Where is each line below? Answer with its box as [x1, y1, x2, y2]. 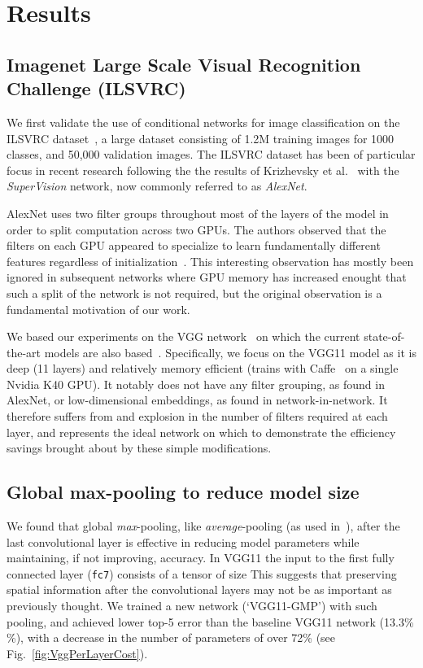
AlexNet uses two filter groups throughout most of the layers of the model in [7, 204, 389, 221]
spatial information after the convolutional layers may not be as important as [7, 581, 392, 598]
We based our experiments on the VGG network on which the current [7, 328, 360, 345]
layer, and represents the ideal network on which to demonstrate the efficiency [7, 423, 396, 440]
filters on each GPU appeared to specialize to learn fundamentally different [7, 237, 381, 254]
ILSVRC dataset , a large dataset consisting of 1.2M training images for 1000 [7, 129, 395, 146]
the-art [7, 343, 41, 360]
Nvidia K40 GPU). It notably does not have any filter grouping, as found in [7, 375, 385, 392]
